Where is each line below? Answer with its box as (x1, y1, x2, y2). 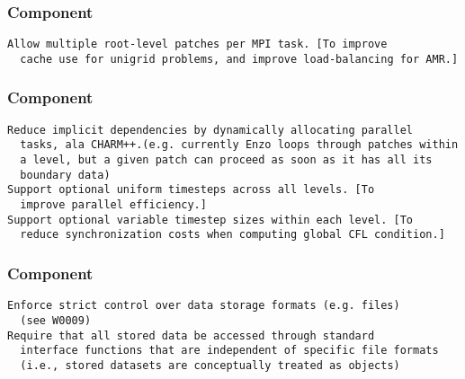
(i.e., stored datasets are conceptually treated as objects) (20, 358, 400, 372)
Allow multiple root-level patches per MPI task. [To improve (7, 38, 388, 51)
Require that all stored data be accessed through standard (7, 329, 375, 342)
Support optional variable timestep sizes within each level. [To (7, 213, 414, 226)
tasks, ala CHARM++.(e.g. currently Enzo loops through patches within (20, 138, 459, 152)
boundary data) (20, 168, 111, 181)
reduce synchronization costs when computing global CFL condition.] (20, 228, 445, 242)
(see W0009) (20, 313, 92, 327)
